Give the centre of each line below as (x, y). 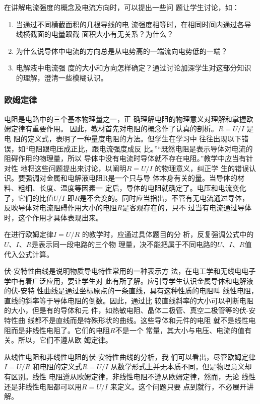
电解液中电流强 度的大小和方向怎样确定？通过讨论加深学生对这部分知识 (134, 68)
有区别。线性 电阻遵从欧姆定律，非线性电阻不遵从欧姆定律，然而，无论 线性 (130, 377)
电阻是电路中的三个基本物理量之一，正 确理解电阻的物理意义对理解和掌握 (125, 118)
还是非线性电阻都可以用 (43, 386)
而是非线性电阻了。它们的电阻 (60, 330)
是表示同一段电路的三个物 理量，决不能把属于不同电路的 (124, 244)
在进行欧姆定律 (29, 234)
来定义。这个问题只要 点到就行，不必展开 (178, 386)
